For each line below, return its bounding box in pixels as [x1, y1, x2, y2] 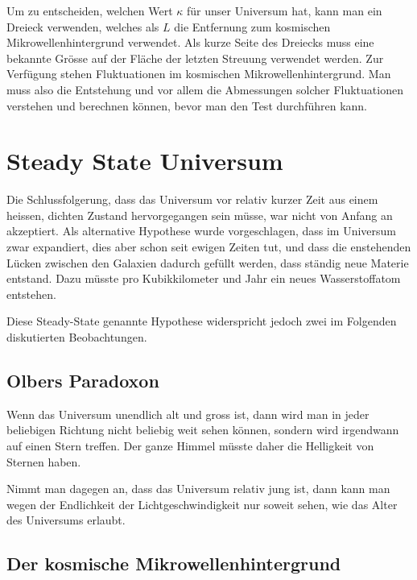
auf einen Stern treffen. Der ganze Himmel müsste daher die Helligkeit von [6, 437, 374, 454]
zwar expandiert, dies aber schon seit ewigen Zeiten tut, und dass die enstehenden [6, 238, 411, 255]
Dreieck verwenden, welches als [6, 18, 159, 35]
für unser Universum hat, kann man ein [186, 2, 382, 19]
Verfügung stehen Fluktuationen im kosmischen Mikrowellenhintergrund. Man [6, 65, 391, 82]
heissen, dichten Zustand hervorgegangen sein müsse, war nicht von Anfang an [6, 206, 393, 223]
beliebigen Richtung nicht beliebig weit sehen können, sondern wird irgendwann [6, 421, 399, 438]
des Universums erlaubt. [6, 512, 126, 528]
